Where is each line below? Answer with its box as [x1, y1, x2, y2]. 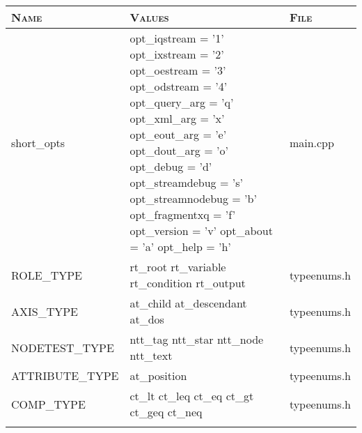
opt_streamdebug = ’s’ [129, 174, 243, 190]
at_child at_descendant [129, 295, 247, 311]
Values [129, 9, 169, 25]
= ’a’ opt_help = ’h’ [129, 238, 231, 255]
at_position [129, 367, 187, 383]
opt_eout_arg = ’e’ [129, 126, 227, 142]
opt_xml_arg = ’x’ [129, 110, 225, 126]
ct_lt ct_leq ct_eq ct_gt [129, 388, 254, 404]
